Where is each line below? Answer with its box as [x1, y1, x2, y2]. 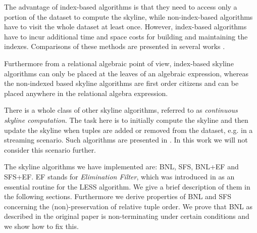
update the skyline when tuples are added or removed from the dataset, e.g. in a [4, 124, 253, 135]
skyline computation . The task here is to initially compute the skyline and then [4, 114, 248, 125]
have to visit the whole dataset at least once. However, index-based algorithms [4, 21, 247, 32]
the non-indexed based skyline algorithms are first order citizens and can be [4, 78, 239, 88]
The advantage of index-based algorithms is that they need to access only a [4, 2, 237, 12]
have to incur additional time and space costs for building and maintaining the [4, 31, 248, 41]
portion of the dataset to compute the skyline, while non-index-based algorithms [4, 11, 253, 22]
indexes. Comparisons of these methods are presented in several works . [4, 41, 225, 52]
